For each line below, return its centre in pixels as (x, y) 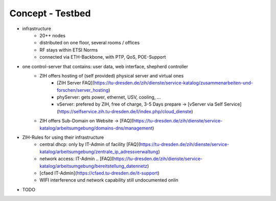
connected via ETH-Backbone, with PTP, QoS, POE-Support (103, 57)
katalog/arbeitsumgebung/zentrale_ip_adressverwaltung (99, 152)
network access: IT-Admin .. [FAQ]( (76, 159)
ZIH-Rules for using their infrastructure (63, 137)
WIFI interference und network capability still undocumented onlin (109, 180)
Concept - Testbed (50, 13)
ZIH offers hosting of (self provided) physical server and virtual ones (112, 76)
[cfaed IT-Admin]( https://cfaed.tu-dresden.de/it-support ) (99, 173)
